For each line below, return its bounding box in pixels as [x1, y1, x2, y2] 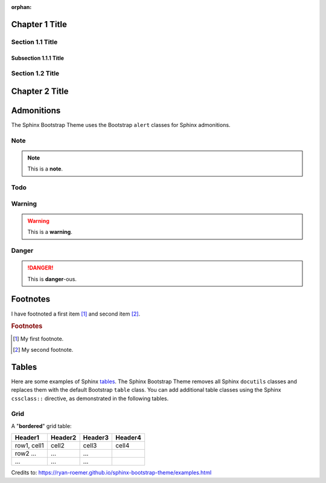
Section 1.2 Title [11, 70, 60, 78]
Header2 [50, 433, 77, 442]
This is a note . [27, 165, 63, 172]
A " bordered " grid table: [11, 422, 72, 429]
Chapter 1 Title [11, 19, 68, 30]
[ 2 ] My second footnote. [13, 346, 74, 353]
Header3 [83, 433, 109, 442]
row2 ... [14, 449, 36, 458]
